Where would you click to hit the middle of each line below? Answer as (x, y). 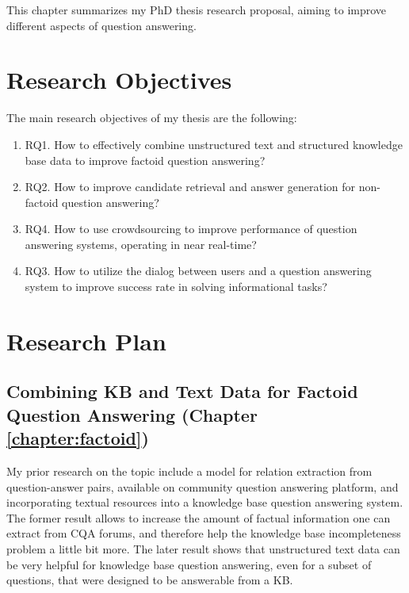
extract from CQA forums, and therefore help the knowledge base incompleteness (204, 533)
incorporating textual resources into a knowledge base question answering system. (205, 502)
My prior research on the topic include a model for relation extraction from (189, 471)
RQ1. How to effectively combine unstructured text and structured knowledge (214, 144)
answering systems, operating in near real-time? (141, 244)
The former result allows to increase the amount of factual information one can (199, 517)
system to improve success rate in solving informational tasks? (176, 287)
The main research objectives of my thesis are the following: (152, 118)
